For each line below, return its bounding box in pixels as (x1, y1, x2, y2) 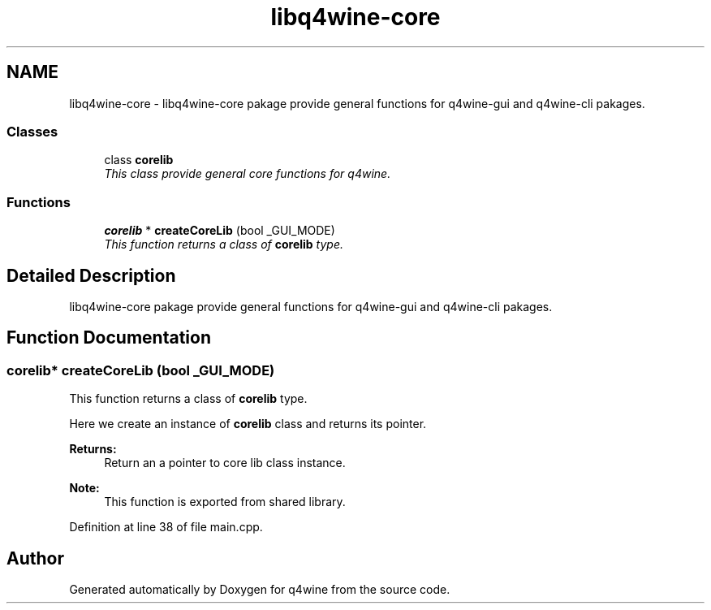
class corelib (104, 153, 174, 167)
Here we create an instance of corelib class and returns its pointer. (69, 417, 427, 431)
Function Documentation (6, 327, 211, 348)
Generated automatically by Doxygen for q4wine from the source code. (69, 582, 450, 596)
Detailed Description (6, 265, 176, 286)
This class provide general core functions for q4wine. (104, 167, 391, 181)
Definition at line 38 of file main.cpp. (69, 520, 263, 534)
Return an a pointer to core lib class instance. (104, 456, 346, 470)
